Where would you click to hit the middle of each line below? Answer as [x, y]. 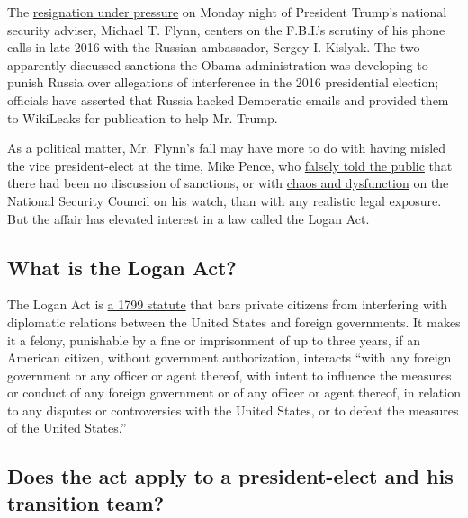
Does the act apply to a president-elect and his [230, 476]
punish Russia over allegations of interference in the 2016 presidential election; [223, 82]
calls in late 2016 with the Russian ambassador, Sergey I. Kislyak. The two [214, 47]
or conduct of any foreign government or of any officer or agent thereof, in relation [234, 393]
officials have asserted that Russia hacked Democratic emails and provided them [228, 99]
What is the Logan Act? [122, 267]
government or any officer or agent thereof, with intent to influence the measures [229, 375]
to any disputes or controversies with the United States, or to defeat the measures [233, 410]
